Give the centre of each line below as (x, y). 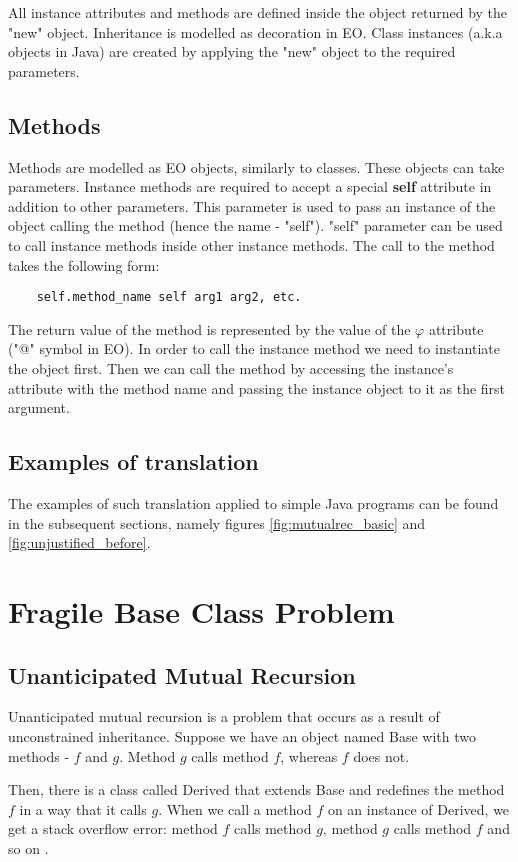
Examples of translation (133, 461)
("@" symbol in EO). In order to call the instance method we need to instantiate (254, 348)
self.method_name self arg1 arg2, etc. (169, 297)
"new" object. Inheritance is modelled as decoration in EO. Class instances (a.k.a (255, 31)
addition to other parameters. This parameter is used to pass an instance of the (252, 205)
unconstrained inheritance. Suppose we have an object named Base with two (242, 735)
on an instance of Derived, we (418, 808)
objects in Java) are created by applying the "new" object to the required (232, 51)
